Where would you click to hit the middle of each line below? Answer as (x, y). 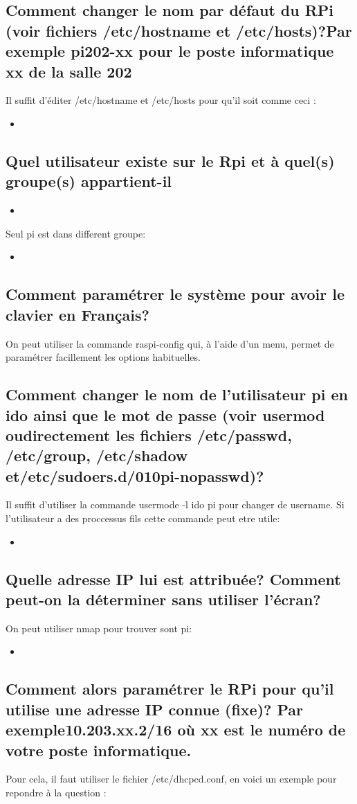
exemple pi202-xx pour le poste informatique (170, 51)
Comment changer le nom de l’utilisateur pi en (177, 394)
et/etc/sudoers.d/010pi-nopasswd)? (135, 475)
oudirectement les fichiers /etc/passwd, (149, 435)
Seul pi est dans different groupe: (76, 233)
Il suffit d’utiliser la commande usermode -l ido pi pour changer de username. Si (175, 504)
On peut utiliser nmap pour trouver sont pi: (99, 628)
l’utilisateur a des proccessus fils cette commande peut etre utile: (143, 518)
